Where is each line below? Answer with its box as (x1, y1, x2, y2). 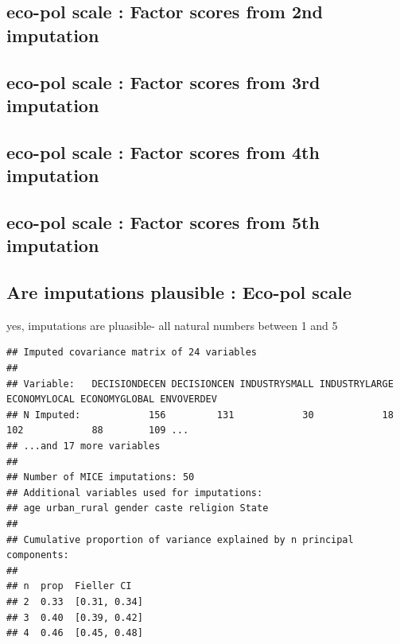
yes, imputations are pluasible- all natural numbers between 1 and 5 (6, 316, 338, 333)
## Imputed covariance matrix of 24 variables (6, 347, 257, 359)
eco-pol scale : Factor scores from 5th (6, 209, 320, 234)
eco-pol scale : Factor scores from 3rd (6, 69, 320, 94)
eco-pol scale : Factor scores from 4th (6, 139, 320, 164)
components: (6, 549, 69, 561)
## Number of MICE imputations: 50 (6, 471, 195, 483)
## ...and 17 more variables (6, 440, 161, 452)
